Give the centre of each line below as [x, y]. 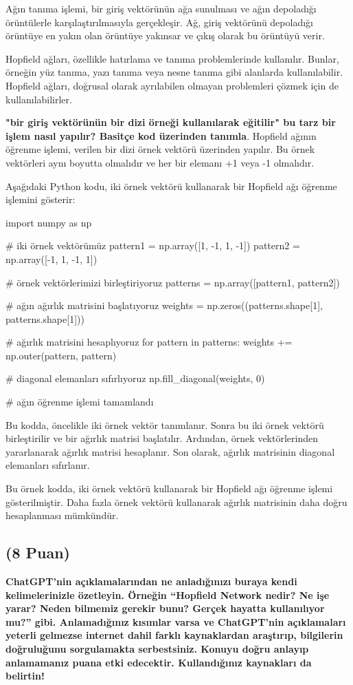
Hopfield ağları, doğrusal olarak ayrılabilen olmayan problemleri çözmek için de [172, 85]
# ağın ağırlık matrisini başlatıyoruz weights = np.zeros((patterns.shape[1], [164, 305]
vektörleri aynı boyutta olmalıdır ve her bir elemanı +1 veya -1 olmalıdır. [160, 162]
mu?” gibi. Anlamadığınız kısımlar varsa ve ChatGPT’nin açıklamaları [176, 621]
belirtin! [25, 676]
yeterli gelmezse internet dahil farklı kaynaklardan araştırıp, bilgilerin [174, 635]
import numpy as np [49, 222]
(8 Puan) [38, 552]
